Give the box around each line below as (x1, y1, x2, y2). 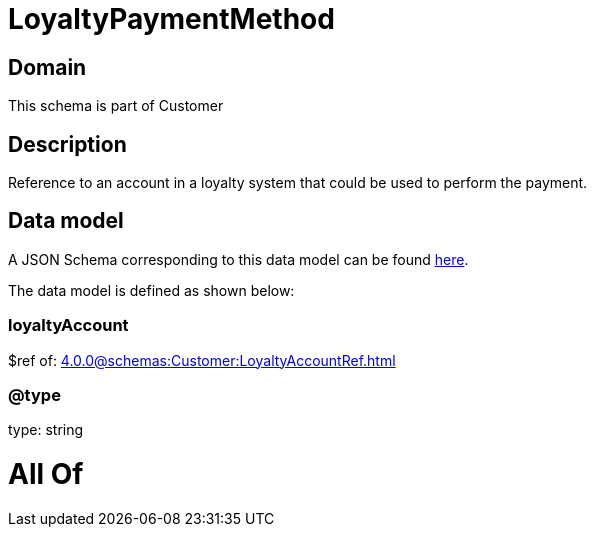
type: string (8, 421, 84, 439)
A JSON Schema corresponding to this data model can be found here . (8, 250, 469, 268)
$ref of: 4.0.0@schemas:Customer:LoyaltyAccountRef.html (8, 351, 396, 369)
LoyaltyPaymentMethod (8, 2, 335, 36)
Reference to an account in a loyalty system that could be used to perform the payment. (8, 174, 588, 192)
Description (8, 131, 127, 157)
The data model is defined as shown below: (8, 281, 295, 299)
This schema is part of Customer (8, 97, 224, 115)
